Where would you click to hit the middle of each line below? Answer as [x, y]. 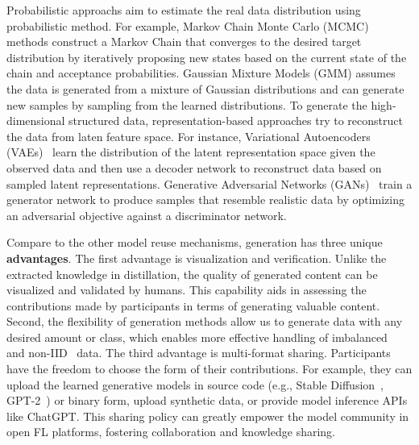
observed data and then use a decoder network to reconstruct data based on [194, 167]
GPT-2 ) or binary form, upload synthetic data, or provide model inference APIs [207, 400]
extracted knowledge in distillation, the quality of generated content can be [192, 274]
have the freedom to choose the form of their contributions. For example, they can [209, 369]
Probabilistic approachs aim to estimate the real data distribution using [184, 10]
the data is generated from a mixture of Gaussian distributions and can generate [205, 88]
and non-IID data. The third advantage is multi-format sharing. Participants [199, 353]
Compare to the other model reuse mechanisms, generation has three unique [195, 242]
